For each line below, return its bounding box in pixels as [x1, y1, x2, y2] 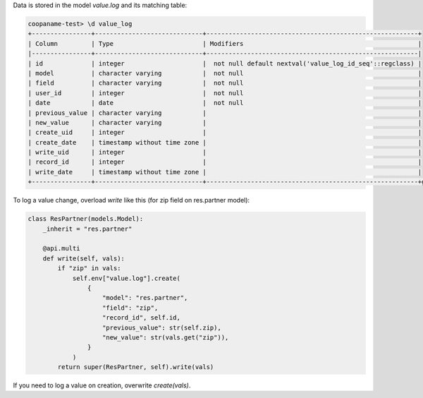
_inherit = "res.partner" [42, 224, 133, 233]
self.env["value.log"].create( [72, 274, 181, 282]
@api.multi [42, 244, 80, 253]
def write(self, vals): [42, 254, 125, 263]
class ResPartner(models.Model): [27, 215, 144, 223]
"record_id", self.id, [102, 314, 181, 322]
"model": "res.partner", [102, 294, 188, 302]
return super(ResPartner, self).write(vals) [57, 363, 214, 371]
